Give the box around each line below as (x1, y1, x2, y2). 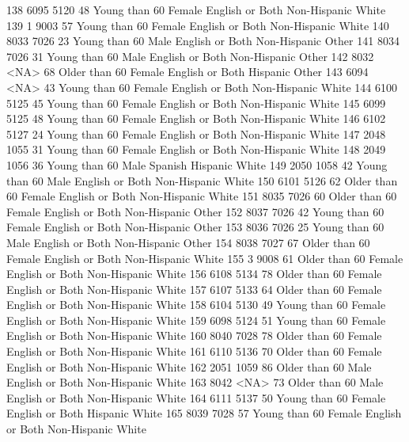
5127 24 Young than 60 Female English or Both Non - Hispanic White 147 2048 (6, 125, 386, 142)
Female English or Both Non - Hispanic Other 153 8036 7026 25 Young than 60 (6, 219, 384, 235)
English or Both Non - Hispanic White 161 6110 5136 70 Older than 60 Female (6, 343, 382, 360)
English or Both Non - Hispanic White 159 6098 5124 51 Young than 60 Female (6, 311, 386, 328)
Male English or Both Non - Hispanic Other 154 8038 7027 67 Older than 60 (6, 234, 370, 250)
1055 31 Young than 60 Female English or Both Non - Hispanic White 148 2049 (6, 141, 386, 158)
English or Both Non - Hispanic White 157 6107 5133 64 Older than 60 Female (6, 280, 382, 297)
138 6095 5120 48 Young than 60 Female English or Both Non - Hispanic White (6, 2, 386, 17)
